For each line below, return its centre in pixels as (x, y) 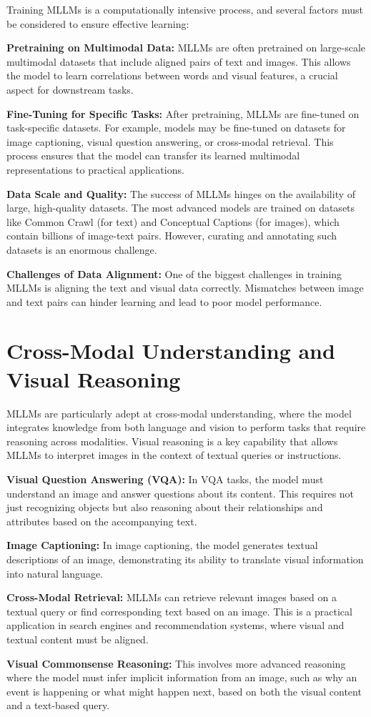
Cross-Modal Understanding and (171, 351)
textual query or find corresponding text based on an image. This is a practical (179, 611)
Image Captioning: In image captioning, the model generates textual (162, 545)
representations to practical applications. (95, 169)
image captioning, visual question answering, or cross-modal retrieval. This (170, 141)
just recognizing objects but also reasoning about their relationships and (165, 507)
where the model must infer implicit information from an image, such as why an (182, 677)
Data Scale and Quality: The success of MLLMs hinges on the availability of (181, 193)
